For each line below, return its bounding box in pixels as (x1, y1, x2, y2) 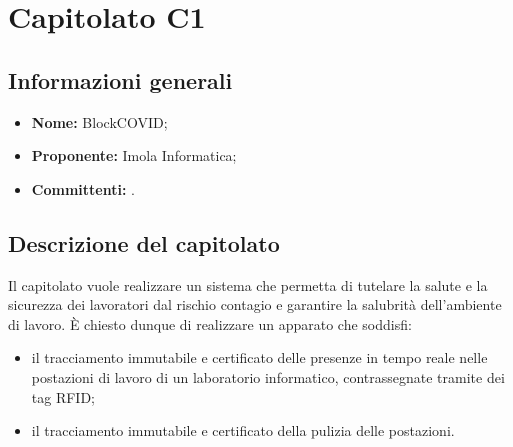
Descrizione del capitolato (8, 227, 280, 258)
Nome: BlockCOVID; (31, 111, 168, 132)
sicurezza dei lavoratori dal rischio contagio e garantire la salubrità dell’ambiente (8, 294, 502, 315)
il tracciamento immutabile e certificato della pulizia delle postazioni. (31, 420, 455, 441)
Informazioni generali (8, 64, 233, 95)
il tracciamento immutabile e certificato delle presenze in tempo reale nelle (31, 347, 488, 368)
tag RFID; (31, 386, 95, 407)
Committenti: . (31, 178, 135, 199)
